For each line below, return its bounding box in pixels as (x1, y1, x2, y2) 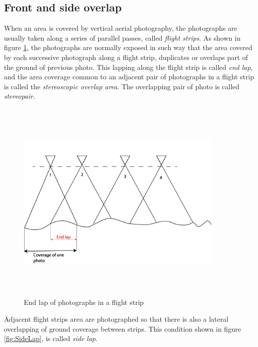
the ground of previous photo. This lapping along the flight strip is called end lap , (4, 61, 253, 72)
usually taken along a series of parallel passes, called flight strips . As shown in (4, 32, 241, 43)
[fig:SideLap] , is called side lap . (4, 333, 98, 344)
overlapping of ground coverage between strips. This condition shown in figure (4, 323, 241, 334)
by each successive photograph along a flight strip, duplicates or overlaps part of (4, 52, 248, 62)
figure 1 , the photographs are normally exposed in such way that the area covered (4, 42, 253, 53)
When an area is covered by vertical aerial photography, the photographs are (4, 23, 237, 33)
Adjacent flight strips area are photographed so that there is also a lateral (4, 314, 229, 324)
